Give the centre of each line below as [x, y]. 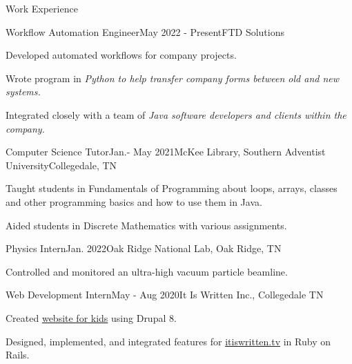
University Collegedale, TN [61, 165]
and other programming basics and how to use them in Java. [134, 201]
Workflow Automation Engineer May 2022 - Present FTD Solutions [145, 31]
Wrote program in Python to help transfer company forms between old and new [173, 78]
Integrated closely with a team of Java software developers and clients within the [176, 114]
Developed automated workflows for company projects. [121, 55]
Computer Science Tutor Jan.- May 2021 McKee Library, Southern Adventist [166, 152]
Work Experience [42, 8]
